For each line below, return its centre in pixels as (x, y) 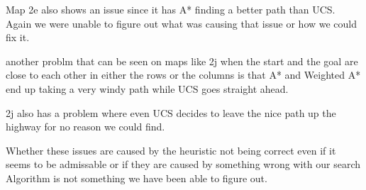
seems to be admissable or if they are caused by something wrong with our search (183, 164)
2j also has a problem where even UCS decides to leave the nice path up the (171, 112)
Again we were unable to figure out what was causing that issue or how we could (182, 23)
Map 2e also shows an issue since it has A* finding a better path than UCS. (171, 9)
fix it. (18, 37)
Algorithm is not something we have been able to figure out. (137, 178)
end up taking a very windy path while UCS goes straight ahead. (147, 88)
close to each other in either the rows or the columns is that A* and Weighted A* (183, 75)
